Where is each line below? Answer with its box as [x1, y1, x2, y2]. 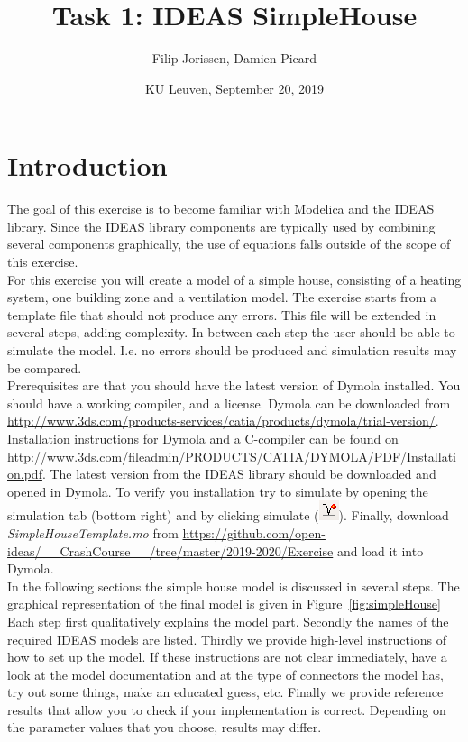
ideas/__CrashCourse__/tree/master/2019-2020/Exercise [7, 541, 334, 560]
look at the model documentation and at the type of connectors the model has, [7, 664, 444, 683]
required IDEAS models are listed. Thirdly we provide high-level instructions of [7, 629, 447, 648]
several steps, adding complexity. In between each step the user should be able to [7, 323, 455, 342]
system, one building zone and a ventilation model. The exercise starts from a [7, 288, 437, 307]
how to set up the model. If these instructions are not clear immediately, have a [7, 647, 447, 666]
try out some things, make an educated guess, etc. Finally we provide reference [7, 682, 444, 701]
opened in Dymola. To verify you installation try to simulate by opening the [7, 481, 428, 500]
